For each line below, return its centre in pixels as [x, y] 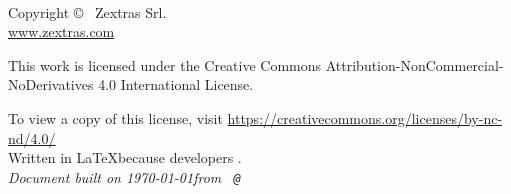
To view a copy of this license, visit [115, 117]
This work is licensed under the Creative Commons [165, 64]
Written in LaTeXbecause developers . [125, 157]
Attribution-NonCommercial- [414, 64]
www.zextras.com [61, 31]
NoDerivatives [51, 84]
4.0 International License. [176, 84]
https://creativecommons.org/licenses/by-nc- [365, 117]
